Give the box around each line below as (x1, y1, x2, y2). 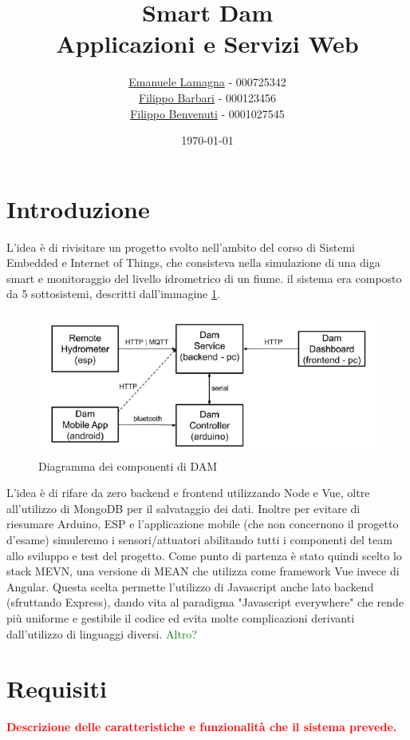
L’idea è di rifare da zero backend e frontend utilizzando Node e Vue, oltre (6, 484, 370, 501)
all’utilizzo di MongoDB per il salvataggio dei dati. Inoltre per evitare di (6, 499, 361, 516)
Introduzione (6, 192, 150, 225)
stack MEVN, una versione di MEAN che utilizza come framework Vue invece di (6, 563, 400, 579)
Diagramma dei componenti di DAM (38, 457, 218, 474)
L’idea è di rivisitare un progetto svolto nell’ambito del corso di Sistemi (6, 238, 355, 255)
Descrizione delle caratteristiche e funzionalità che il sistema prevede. (6, 718, 397, 735)
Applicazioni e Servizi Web (56, 27, 359, 60)
